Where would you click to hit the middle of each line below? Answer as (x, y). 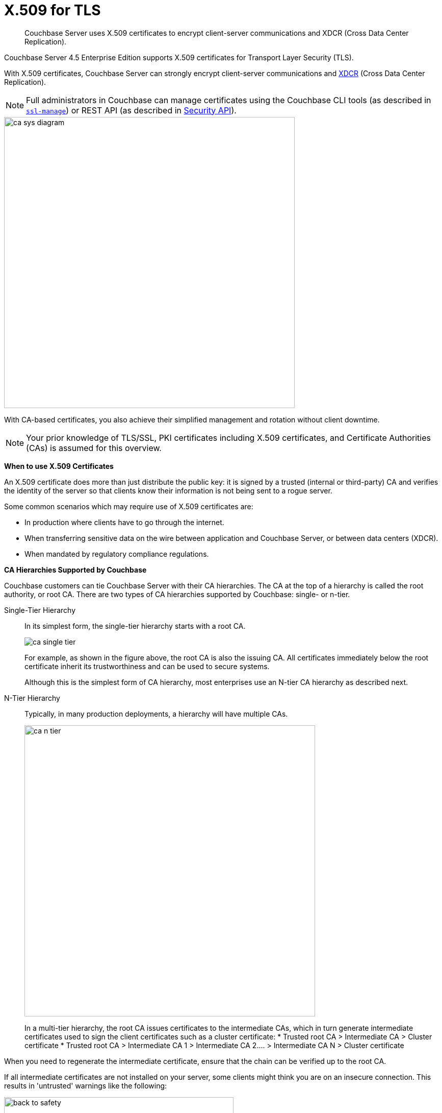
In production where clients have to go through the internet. (124, 522)
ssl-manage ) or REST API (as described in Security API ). (131, 110)
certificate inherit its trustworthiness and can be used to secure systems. (147, 666)
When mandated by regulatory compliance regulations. (117, 554)
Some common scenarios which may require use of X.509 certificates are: (129, 506)
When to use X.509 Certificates (59, 466)
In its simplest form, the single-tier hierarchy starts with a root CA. (135, 626)
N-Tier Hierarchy (32, 698)
